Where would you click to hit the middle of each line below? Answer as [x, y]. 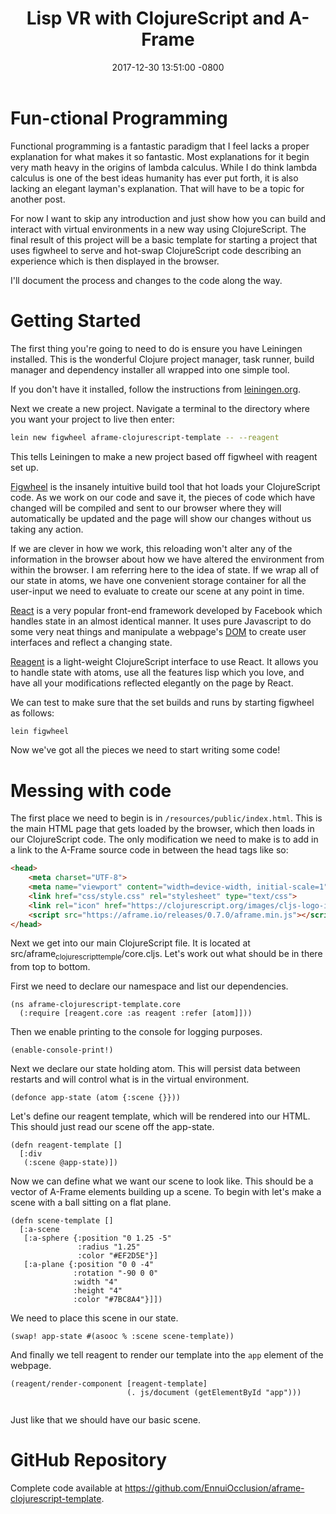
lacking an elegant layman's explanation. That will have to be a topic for [157, 188]
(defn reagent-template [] [66, 1145]
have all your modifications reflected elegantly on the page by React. [152, 683]
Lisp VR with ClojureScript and [155, 18]
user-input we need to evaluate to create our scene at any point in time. [157, 591]
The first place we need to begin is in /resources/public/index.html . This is [166, 818]
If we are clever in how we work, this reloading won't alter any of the [151, 548]
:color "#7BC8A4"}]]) [118, 1300]
